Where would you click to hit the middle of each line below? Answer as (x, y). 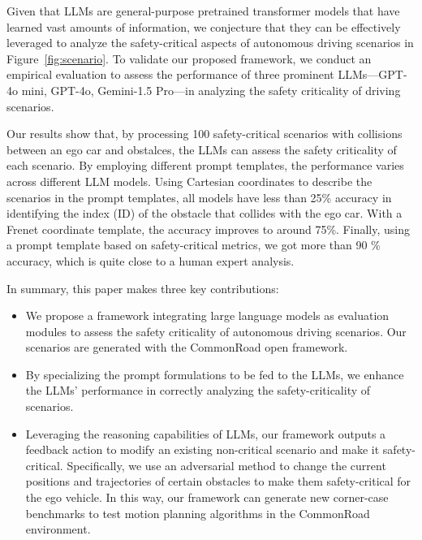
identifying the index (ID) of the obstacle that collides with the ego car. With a (205, 213)
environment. (58, 529)
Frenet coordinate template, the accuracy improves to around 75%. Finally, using (208, 229)
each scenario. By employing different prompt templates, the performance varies (205, 165)
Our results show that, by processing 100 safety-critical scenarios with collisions (205, 134)
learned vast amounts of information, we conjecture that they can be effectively (204, 26)
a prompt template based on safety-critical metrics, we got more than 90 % (194, 245)
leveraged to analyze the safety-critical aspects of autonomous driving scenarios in (210, 43)
